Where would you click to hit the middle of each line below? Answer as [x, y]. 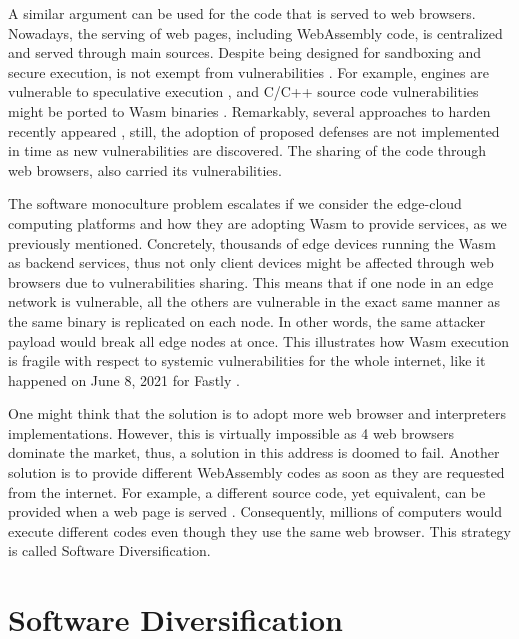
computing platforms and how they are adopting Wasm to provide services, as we [257, 222]
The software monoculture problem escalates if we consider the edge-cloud [235, 203]
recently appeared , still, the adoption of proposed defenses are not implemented [254, 130]
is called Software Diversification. [109, 550]
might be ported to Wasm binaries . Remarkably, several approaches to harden [249, 110]
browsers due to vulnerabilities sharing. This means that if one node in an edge [251, 281]
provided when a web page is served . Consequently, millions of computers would [255, 511]
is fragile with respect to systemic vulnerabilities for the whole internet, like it [247, 360]
